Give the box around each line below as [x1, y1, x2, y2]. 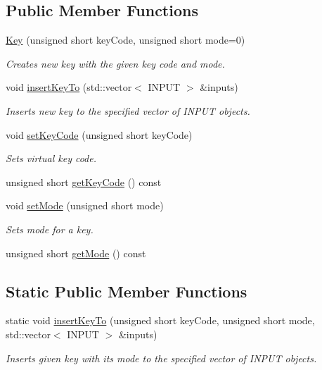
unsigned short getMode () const [6, 245, 146, 260]
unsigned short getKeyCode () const [6, 174, 162, 189]
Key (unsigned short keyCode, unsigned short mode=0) [6, 32, 245, 47]
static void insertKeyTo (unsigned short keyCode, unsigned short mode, [6, 313, 315, 328]
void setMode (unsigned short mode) [6, 198, 164, 213]
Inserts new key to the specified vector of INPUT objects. [6, 103, 250, 118]
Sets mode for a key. [6, 221, 94, 236]
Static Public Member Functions [6, 280, 247, 302]
